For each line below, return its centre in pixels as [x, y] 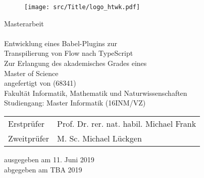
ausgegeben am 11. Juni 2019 [49, 159]
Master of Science [31, 73]
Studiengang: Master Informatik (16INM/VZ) [75, 103]
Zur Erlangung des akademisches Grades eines [75, 63]
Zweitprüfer [29, 138]
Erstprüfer [27, 123]
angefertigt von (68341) [40, 83]
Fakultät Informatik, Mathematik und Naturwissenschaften [96, 93]
